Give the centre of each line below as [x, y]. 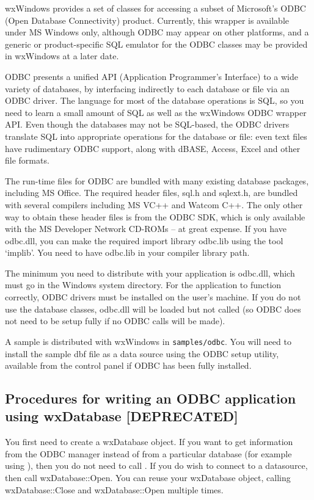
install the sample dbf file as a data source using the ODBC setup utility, [142, 353]
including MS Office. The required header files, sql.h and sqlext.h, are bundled [152, 193]
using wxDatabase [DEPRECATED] [122, 416]
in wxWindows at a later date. [62, 56]
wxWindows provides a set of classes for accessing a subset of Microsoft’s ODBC [155, 8]
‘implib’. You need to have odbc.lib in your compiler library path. [127, 252]
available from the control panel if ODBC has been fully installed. [128, 365]
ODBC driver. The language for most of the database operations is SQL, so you [155, 100]
